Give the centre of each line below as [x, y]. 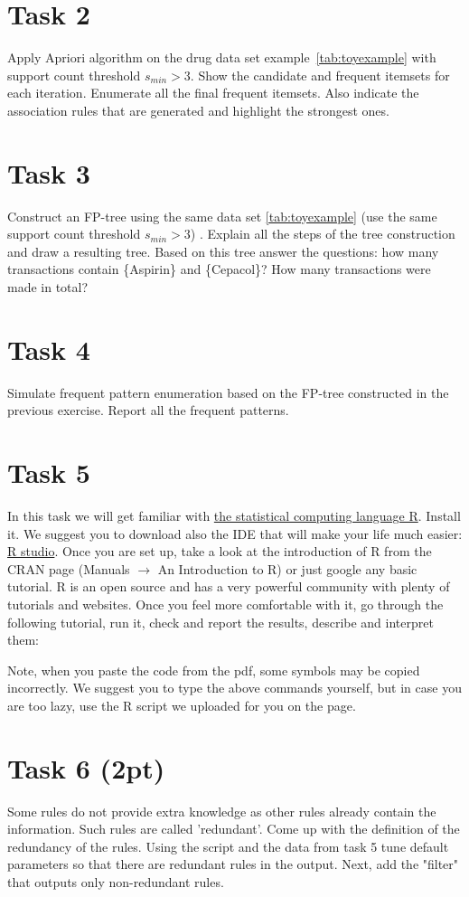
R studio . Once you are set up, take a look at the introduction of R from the [220, 551]
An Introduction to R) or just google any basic [287, 568]
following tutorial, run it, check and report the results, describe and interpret [220, 622]
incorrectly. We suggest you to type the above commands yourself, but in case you [234, 688]
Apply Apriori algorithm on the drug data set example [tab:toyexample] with [222, 57]
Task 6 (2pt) [86, 767]
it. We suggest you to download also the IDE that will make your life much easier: [235, 533]
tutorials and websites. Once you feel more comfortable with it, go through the [225, 604]
